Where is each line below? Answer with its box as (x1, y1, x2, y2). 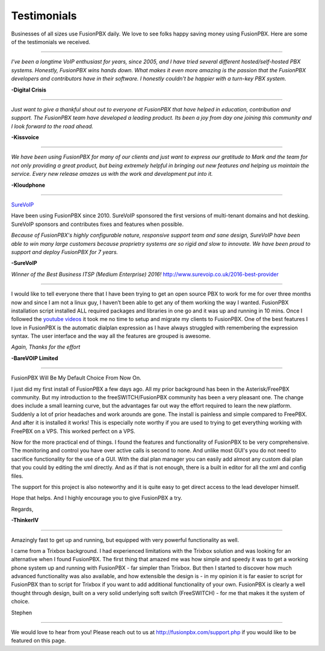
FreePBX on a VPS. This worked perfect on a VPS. (11, 428, 135, 435)
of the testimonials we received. (11, 38, 90, 45)
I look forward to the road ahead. (11, 122, 93, 129)
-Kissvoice (11, 134, 39, 141)
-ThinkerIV (11, 517, 39, 524)
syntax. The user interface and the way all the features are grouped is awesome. (11, 332, 211, 340)
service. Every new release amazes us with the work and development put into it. (11, 170, 213, 178)
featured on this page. (11, 637, 66, 644)
